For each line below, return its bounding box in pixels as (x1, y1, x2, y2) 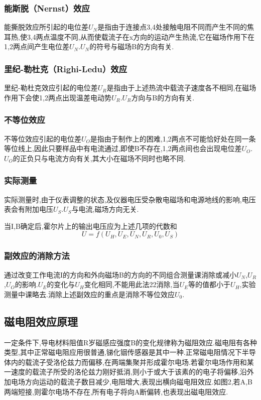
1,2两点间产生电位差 (4, 41, 69, 52)
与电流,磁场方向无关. (71, 204, 139, 214)
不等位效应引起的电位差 (4, 133, 81, 144)
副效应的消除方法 (4, 249, 70, 262)
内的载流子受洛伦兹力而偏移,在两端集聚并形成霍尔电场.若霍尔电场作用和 (11, 356, 247, 367)
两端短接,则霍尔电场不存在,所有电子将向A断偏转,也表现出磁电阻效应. (4, 386, 228, 396)
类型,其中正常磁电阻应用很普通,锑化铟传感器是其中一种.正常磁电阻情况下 (4, 347, 242, 357)
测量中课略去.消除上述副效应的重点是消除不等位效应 (4, 289, 175, 299)
